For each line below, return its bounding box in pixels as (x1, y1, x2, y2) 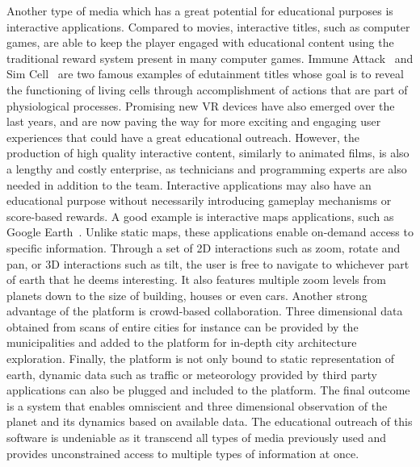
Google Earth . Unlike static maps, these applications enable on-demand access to (6, 223, 414, 240)
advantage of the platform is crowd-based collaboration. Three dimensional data (6, 302, 403, 319)
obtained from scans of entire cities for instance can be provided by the (6, 318, 359, 335)
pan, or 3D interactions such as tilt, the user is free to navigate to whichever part (6, 255, 409, 272)
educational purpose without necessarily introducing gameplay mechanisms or (6, 192, 392, 209)
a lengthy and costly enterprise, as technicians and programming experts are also (6, 160, 407, 177)
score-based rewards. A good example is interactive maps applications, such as (6, 207, 394, 224)
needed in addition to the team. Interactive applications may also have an (6, 176, 372, 193)
